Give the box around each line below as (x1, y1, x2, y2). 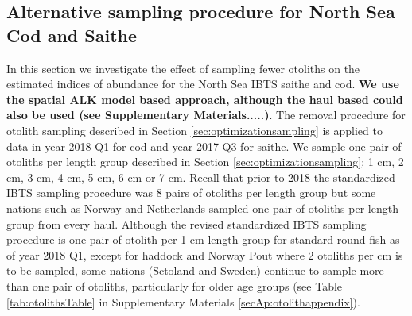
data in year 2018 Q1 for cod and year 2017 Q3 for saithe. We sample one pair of (6, 137, 402, 154)
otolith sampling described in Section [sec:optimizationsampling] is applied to (6, 121, 383, 138)
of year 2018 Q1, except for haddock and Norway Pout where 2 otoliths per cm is (6, 246, 403, 263)
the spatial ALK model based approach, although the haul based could (6, 91, 403, 107)
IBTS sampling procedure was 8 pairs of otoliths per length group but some (6, 184, 376, 201)
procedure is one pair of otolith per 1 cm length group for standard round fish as (6, 231, 400, 248)
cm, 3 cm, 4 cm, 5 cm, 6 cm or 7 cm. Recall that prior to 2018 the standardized (6, 168, 395, 185)
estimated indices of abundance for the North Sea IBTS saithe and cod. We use (6, 75, 399, 92)
